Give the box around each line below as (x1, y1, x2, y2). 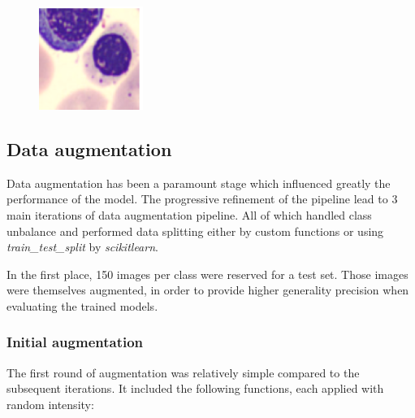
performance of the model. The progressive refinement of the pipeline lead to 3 (6, 190, 398, 207)
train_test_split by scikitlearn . (6, 238, 158, 255)
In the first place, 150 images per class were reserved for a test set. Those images (6, 265, 409, 282)
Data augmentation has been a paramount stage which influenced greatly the (6, 174, 391, 191)
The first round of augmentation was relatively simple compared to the (6, 364, 360, 381)
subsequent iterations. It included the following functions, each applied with (6, 380, 384, 397)
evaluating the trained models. (6, 297, 158, 314)
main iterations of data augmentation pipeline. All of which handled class (6, 206, 372, 223)
